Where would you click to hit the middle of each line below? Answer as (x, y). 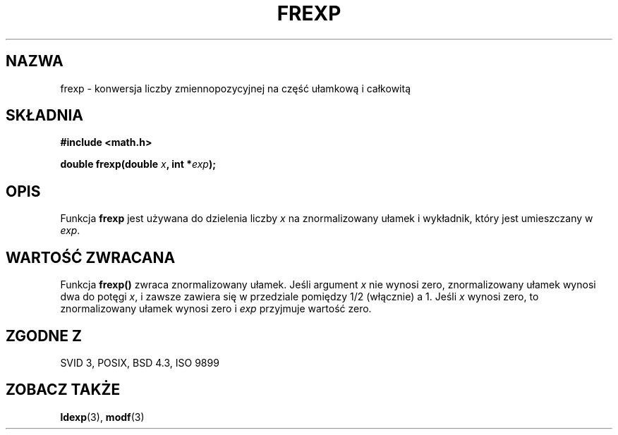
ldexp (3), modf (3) (102, 417)
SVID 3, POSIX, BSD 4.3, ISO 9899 (140, 362)
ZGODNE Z (44, 336)
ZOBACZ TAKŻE (63, 390)
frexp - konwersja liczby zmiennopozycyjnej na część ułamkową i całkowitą (235, 88)
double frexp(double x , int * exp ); (138, 164)
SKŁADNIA (44, 116)
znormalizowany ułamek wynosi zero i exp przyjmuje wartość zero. (216, 309)
